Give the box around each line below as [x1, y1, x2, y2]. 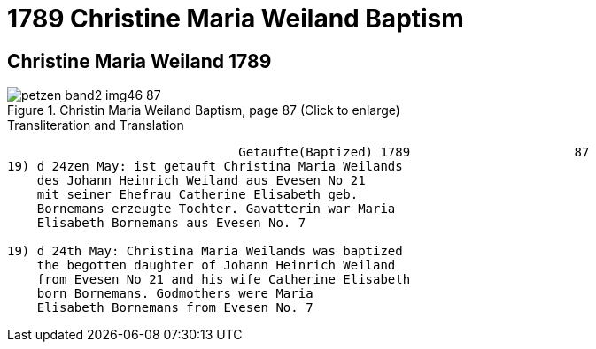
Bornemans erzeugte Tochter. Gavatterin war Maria [36, 201, 396, 216]
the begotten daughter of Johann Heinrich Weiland [36, 258, 396, 273]
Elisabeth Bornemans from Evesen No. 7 [36, 300, 313, 315]
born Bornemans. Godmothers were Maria [36, 286, 313, 301]
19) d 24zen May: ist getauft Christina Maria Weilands [7, 159, 403, 174]
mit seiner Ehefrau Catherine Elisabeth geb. [36, 187, 359, 202]
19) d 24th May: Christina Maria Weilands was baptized [7, 244, 403, 259]
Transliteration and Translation [7, 118, 184, 133]
